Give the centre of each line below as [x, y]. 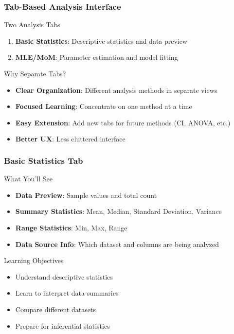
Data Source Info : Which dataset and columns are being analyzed [117, 244]
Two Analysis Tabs [32, 25]
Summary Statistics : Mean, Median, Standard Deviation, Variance [118, 211]
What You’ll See [28, 179]
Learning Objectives [34, 260]
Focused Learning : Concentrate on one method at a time [104, 106]
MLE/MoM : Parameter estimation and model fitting [97, 57]
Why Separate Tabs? [35, 73]
